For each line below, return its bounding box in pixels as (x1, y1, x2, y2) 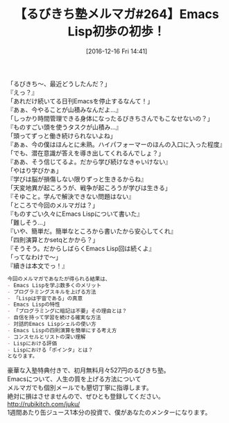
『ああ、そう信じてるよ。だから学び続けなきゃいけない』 (7, 157, 171, 166)
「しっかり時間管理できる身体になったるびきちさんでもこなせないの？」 (7, 114, 214, 122)
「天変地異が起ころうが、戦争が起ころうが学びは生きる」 (7, 183, 171, 191)
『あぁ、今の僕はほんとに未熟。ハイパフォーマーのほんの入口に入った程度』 (7, 140, 226, 148)
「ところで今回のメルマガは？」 (7, 200, 99, 209)
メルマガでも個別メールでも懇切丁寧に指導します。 (7, 383, 153, 392)
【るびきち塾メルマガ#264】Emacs (14, 6, 219, 22)
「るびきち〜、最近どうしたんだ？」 (7, 79, 111, 87)
